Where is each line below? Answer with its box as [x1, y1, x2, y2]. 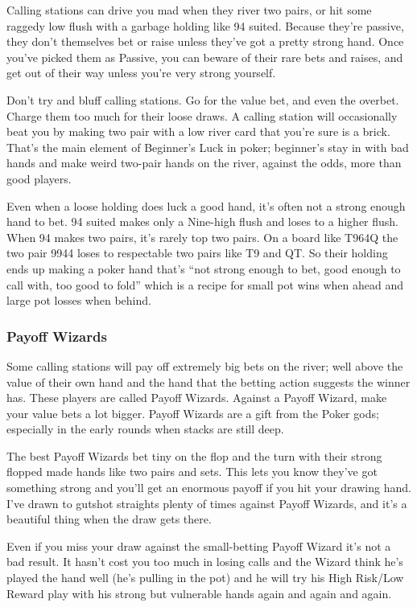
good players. [6, 170, 72, 187]
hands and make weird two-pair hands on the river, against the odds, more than [6, 154, 402, 171]
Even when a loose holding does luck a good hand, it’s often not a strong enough [6, 197, 406, 214]
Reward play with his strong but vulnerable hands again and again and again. [6, 584, 392, 601]
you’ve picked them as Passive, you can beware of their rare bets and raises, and [6, 48, 403, 65]
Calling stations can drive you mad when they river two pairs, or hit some [6, 2, 372, 18]
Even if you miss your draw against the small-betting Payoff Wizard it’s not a [6, 537, 391, 554]
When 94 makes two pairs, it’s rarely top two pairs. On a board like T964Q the [6, 228, 398, 245]
